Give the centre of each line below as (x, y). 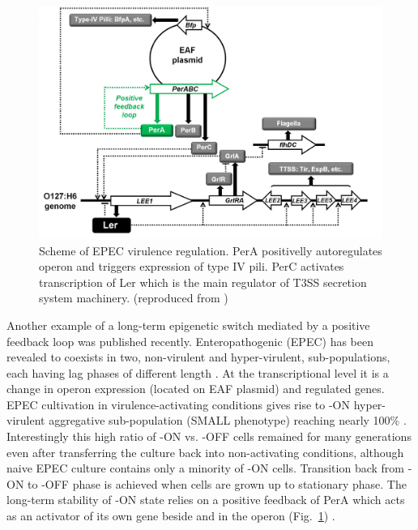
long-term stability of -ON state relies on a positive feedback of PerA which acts (206, 500)
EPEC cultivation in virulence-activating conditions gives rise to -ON (179, 404)
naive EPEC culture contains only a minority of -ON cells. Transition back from (205, 468)
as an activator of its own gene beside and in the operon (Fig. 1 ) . (171, 516)
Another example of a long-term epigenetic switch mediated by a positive (188, 325)
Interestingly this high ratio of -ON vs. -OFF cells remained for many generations (209, 436)
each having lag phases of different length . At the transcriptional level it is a (198, 372)
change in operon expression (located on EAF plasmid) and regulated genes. (196, 389)
